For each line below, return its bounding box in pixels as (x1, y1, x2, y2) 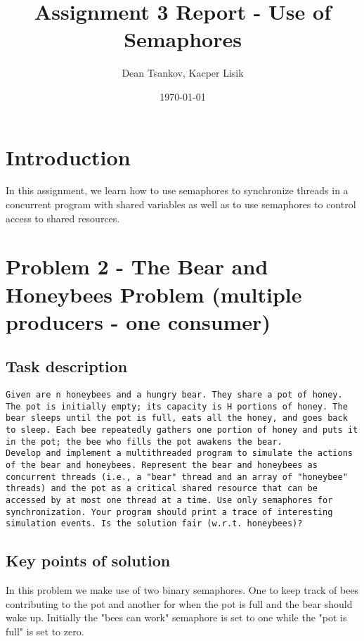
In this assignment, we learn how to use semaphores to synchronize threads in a (6, 183, 349, 198)
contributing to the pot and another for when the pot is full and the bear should (6, 596, 353, 611)
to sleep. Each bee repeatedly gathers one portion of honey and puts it (6, 425, 358, 436)
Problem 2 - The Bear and (6, 252, 268, 281)
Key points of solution (6, 550, 171, 571)
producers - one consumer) (6, 307, 271, 336)
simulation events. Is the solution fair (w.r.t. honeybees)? (6, 519, 303, 529)
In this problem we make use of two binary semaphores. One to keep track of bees (6, 583, 359, 597)
